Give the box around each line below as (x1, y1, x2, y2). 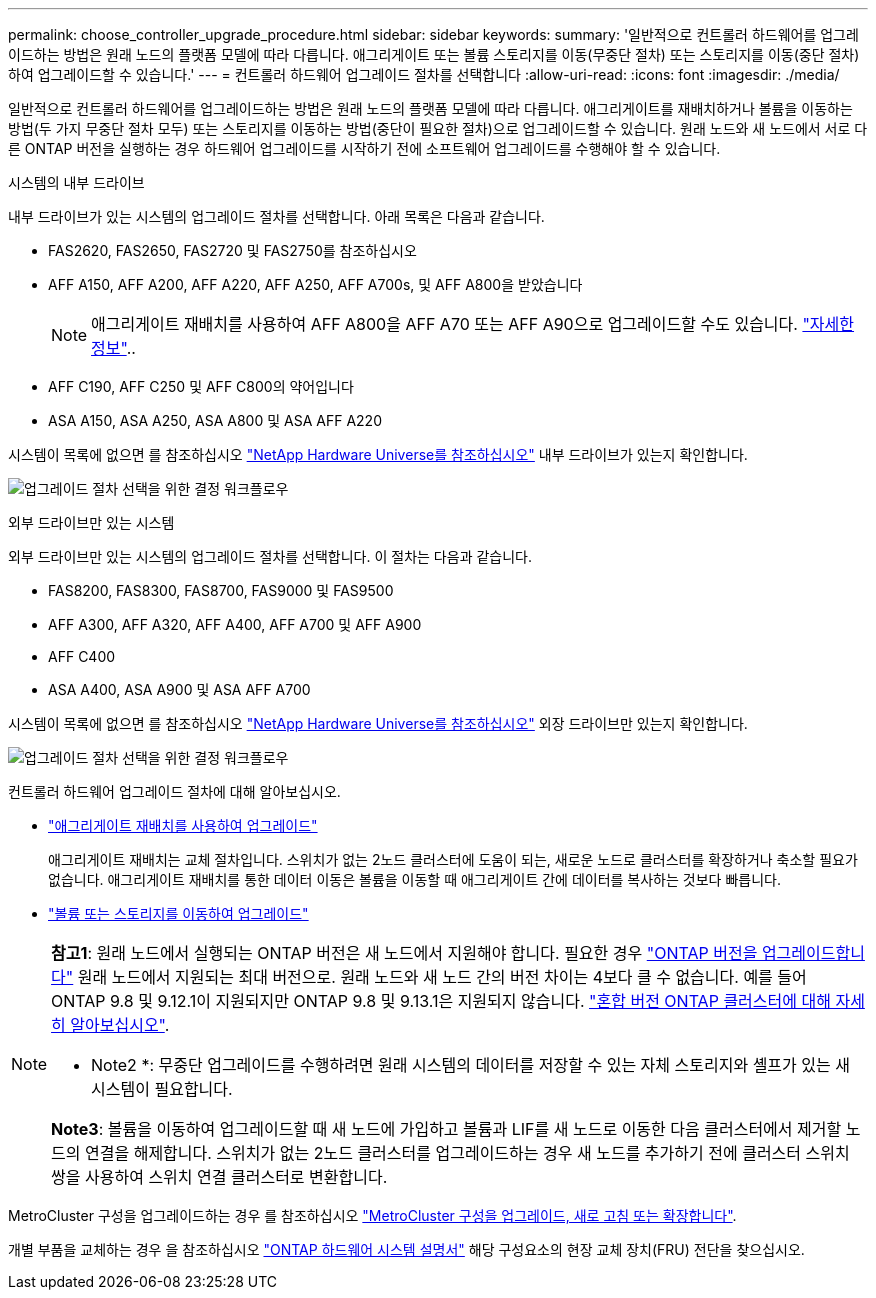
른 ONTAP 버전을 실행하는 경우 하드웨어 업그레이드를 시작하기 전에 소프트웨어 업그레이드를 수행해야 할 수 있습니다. (8, 140, 721, 157)
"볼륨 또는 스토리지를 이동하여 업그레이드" (48, 905, 309, 922)
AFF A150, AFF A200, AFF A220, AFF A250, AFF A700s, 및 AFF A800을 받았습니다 (48, 276, 583, 293)
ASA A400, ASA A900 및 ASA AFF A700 (48, 681, 311, 698)
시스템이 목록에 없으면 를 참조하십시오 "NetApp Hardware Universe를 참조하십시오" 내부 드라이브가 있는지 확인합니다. (8, 446, 748, 463)
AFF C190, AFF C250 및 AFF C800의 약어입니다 (48, 378, 354, 395)
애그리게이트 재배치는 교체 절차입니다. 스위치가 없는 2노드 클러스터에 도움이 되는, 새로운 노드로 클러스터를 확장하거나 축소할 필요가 (48, 851, 858, 868)
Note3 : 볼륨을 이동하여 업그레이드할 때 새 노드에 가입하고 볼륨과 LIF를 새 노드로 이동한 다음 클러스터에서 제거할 (51, 1119, 842, 1139)
